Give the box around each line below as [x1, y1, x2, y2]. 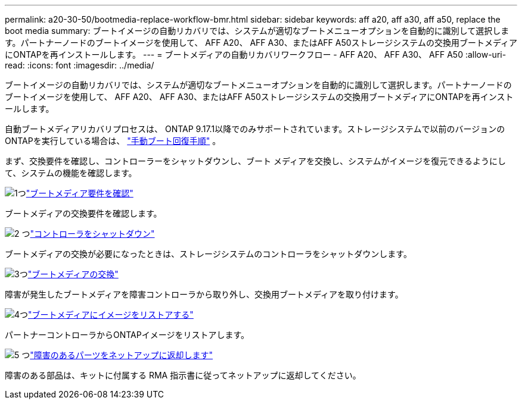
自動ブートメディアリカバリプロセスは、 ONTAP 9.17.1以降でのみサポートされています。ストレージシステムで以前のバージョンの [5, 124, 505, 134]
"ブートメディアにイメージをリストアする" [28, 309, 194, 320]
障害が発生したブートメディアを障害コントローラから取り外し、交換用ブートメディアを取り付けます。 [5, 289, 403, 299]
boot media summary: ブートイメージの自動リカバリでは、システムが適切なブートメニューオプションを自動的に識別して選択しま [5, 26, 509, 36]
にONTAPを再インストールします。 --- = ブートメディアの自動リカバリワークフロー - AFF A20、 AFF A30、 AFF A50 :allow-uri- [5, 49, 507, 59]
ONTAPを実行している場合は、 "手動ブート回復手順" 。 [5, 136, 221, 146]
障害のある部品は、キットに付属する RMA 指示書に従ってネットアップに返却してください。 [5, 370, 361, 380]
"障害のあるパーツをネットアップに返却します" [30, 350, 213, 360]
